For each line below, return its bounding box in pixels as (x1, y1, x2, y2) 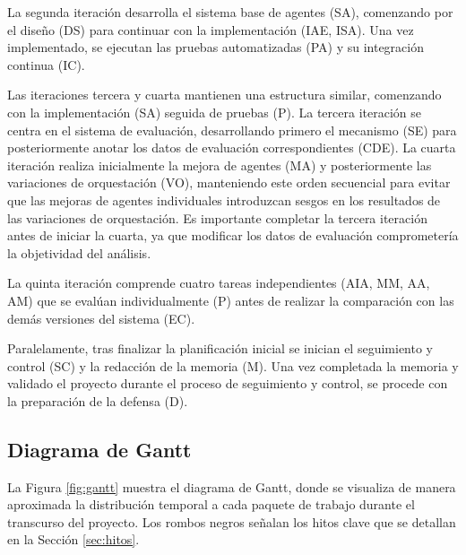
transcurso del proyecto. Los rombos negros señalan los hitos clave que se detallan (7, 512, 456, 531)
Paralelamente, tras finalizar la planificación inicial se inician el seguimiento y (7, 339, 433, 358)
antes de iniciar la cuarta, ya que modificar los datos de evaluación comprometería (7, 226, 459, 245)
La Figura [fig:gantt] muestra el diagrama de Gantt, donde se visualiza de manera (7, 477, 456, 496)
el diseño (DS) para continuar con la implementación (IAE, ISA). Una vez (7, 20, 414, 39)
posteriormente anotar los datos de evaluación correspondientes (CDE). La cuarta (7, 138, 456, 157)
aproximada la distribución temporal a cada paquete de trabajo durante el (7, 495, 415, 514)
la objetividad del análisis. (7, 243, 151, 262)
